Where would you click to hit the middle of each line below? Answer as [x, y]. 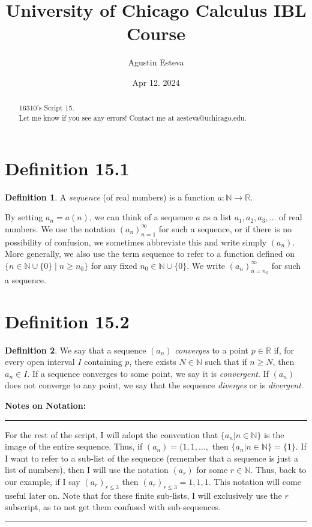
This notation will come [257, 481]
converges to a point [212, 350]
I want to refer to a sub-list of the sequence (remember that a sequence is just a [151, 458]
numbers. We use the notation [60, 228]
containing [103, 362]
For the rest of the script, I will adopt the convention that [112, 434]
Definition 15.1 [67, 168]
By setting [24, 217]
